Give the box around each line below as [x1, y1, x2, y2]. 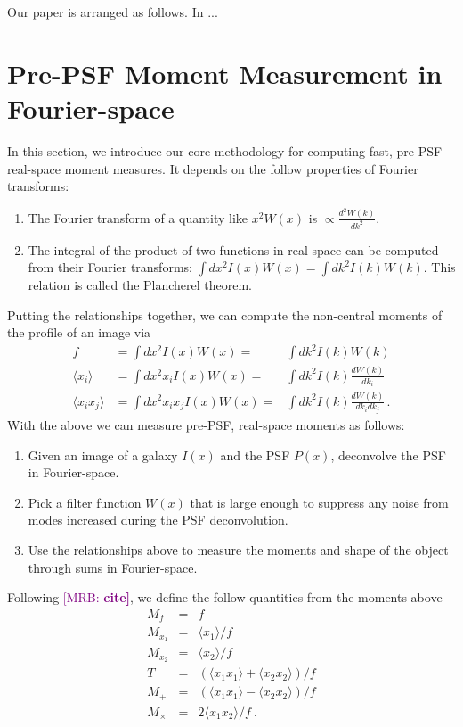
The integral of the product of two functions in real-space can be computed [28, 240, 439, 259]
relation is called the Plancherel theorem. [28, 276, 253, 294]
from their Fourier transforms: [28, 258, 192, 277]
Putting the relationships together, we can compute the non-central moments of [7, 305, 443, 324]
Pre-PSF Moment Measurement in [7, 54, 443, 91]
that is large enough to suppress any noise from [190, 492, 449, 511]
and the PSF [220, 445, 290, 464]
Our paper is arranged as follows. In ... [7, 3, 218, 21]
